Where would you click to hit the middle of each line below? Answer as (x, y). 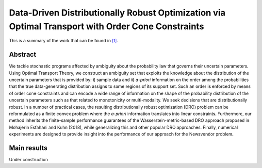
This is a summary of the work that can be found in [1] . (64, 41)
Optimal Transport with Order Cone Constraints (106, 26)
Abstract (23, 55)
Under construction (28, 160)
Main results (28, 148)
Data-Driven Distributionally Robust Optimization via (117, 13)
